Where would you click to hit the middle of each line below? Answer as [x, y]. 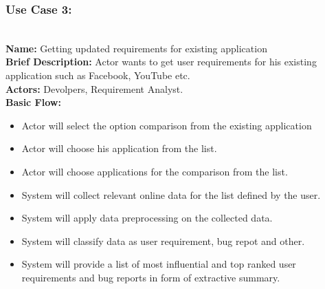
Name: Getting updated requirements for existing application [136, 48]
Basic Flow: [33, 102]
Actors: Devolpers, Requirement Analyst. [94, 88]
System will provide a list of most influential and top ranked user [159, 264]
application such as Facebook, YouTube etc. [98, 75]
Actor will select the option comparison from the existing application [167, 125]
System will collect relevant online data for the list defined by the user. [171, 194]
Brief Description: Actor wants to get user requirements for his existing [161, 62]
